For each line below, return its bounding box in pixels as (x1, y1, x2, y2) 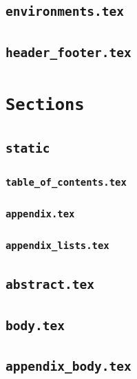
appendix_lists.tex (6, 240, 109, 252)
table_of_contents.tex (6, 176, 127, 188)
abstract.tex (6, 277, 94, 292)
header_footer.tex (6, 45, 131, 60)
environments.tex (6, 4, 124, 19)
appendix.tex (6, 208, 75, 219)
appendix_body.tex (6, 358, 131, 373)
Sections (6, 94, 85, 114)
